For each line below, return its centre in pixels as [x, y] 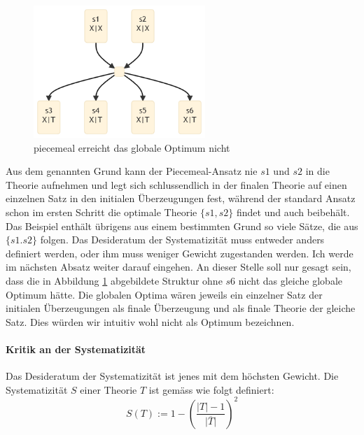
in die [317, 171]
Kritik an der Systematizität [76, 349]
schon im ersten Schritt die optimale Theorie [101, 212]
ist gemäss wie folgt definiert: [211, 389]
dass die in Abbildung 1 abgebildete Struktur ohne [114, 280]
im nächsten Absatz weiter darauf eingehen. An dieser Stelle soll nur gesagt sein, [178, 267]
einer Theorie [108, 389]
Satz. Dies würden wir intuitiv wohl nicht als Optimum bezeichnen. [150, 321]
